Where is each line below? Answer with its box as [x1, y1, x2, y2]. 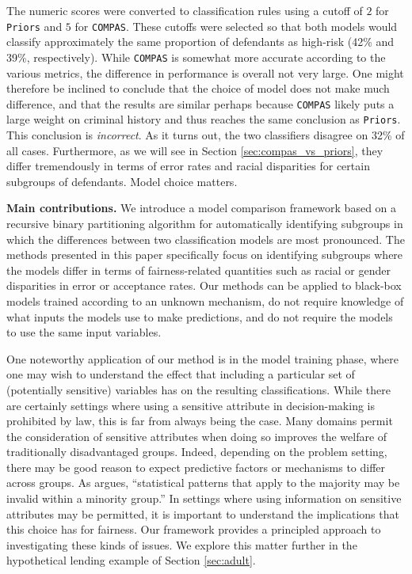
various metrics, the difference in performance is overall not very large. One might [6, 64, 404, 81]
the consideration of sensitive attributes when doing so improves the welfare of [6, 428, 387, 444]
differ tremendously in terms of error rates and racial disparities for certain [6, 158, 370, 174]
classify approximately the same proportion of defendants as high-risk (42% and [6, 33, 395, 50]
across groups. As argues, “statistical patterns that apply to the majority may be [6, 474, 400, 491]
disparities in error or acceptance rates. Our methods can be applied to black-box [6, 277, 402, 294]
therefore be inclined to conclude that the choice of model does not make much [6, 80, 390, 97]
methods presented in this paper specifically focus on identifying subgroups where [6, 246, 403, 263]
